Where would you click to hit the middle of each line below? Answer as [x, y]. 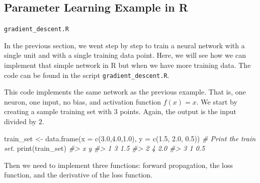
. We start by [217, 101]
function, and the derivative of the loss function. [78, 175]
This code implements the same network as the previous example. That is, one [125, 92]
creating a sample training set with [58, 111]
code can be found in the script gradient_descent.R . [87, 75]
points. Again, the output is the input [178, 111]
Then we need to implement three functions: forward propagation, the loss [118, 165]
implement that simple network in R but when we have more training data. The [127, 65]
